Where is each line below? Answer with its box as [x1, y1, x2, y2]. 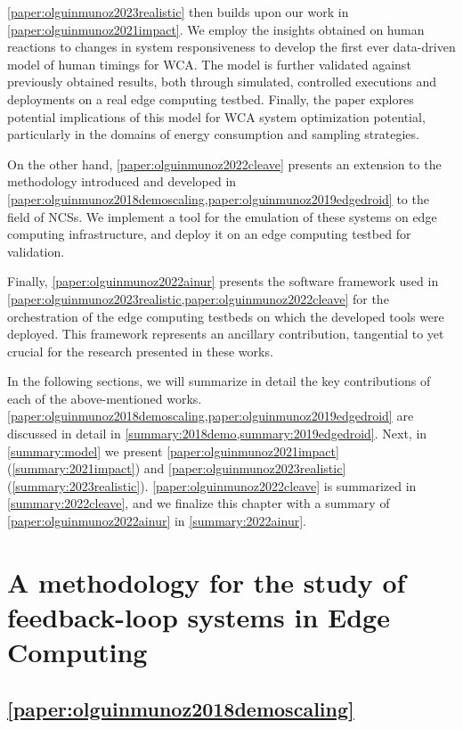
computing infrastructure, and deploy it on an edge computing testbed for [7, 225, 411, 243]
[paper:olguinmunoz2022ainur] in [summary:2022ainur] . [7, 512, 306, 530]
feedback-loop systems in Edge [7, 599, 390, 635]
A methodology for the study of [7, 563, 406, 600]
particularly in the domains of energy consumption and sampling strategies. [7, 125, 419, 143]
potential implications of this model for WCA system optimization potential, [7, 107, 426, 126]
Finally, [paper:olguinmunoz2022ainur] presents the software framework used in [7, 272, 439, 291]
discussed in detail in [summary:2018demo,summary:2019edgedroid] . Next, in [7, 424, 427, 443]
